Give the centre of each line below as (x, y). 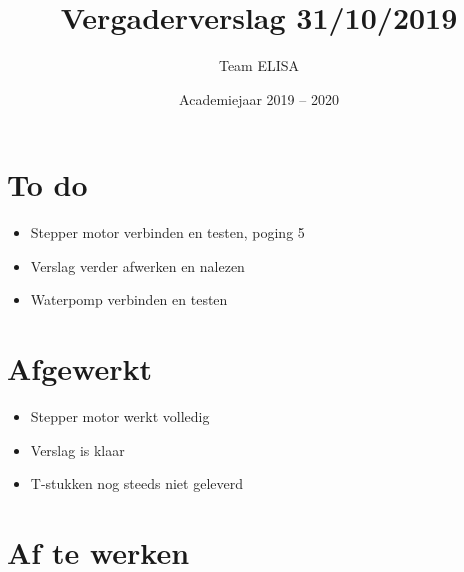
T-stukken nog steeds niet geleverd (136, 483)
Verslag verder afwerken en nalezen (137, 265)
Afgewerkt (79, 368)
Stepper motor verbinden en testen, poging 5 (167, 232)
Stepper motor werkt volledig (120, 416)
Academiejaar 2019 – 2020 (259, 98)
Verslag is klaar (77, 449)
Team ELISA (259, 65)
